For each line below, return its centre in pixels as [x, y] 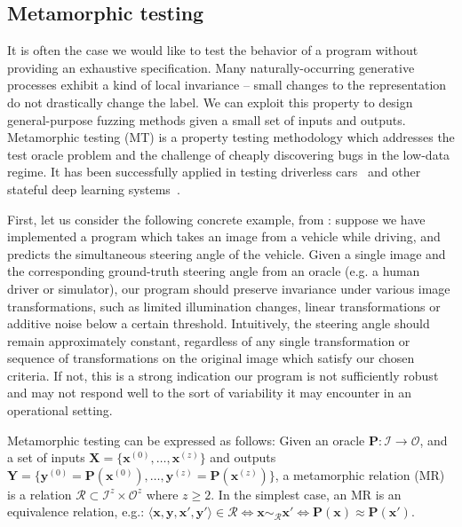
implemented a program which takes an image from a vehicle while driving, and [224, 236]
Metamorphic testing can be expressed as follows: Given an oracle [186, 440]
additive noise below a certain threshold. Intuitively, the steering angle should [219, 323]
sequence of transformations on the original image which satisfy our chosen [211, 358]
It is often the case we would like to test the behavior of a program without [213, 50]
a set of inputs [46, 457]
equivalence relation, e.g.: [76, 511]
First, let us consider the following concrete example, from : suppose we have [216, 219]
